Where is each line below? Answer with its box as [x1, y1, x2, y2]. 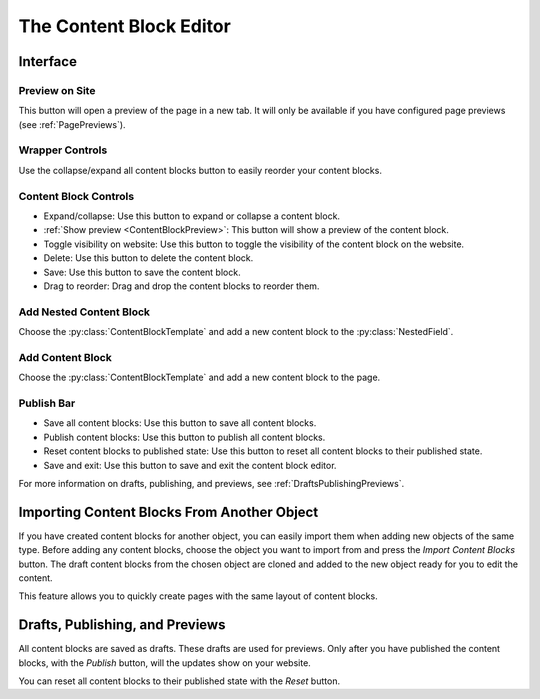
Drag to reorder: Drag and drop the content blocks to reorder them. [43, 280, 320, 292]
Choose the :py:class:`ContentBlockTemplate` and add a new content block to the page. [18, 371, 381, 384]
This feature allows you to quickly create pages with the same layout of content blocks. [18, 590, 379, 602]
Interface [18, 53, 77, 70]
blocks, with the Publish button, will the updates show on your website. [18, 656, 312, 669]
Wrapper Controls [18, 143, 108, 157]
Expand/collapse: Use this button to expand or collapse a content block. [43, 210, 340, 222]
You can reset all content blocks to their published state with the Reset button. [18, 675, 340, 687]
